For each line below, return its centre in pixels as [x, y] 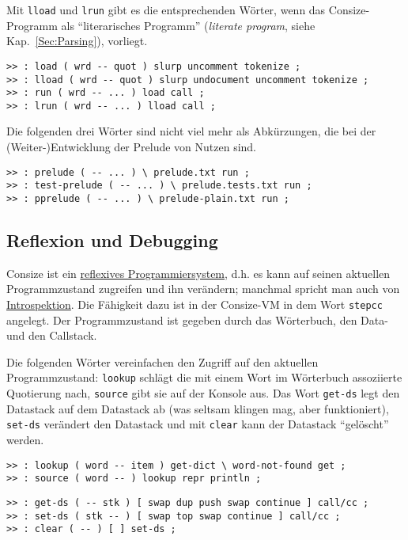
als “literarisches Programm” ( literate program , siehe [188, 25]
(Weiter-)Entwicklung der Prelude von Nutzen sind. [132, 147]
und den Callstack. [52, 335]
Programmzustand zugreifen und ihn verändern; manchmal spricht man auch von [203, 289]
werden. [25, 440]
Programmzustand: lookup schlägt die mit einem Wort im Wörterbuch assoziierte [204, 377]
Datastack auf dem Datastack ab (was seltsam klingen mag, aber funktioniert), [198, 408]
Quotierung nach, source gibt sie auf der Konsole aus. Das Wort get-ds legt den [203, 393]
